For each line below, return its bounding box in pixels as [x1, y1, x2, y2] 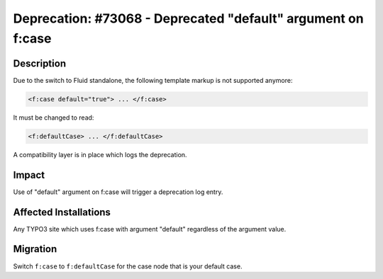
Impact [13, 169, 45, 181]
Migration [13, 243, 57, 255]
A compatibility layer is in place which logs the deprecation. [13, 150, 187, 159]
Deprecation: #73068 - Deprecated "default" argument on [13, 11, 365, 26]
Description [13, 57, 67, 69]
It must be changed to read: [13, 113, 94, 122]
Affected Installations [13, 206, 111, 218]
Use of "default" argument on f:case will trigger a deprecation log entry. [13, 188, 223, 196]
